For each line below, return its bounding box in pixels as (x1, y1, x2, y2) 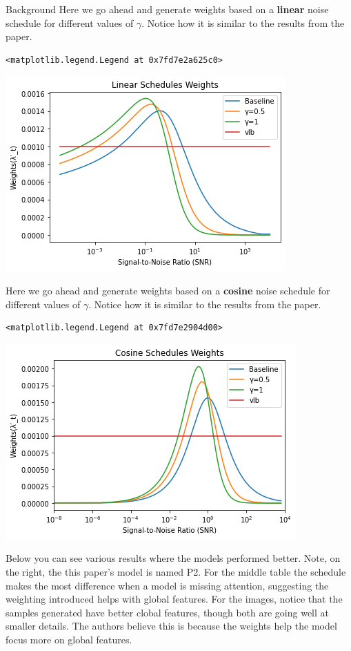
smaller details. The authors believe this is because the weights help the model (6, 619, 337, 633)
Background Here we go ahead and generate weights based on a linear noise (6, 2, 329, 16)
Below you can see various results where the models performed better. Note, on (6, 551, 341, 565)
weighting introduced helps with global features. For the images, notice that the (6, 592, 343, 606)
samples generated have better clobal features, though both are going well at (6, 605, 329, 619)
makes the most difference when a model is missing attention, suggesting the (6, 578, 329, 592)
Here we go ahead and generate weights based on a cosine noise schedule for (6, 283, 330, 297)
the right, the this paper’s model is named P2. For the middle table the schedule (6, 564, 346, 578)
